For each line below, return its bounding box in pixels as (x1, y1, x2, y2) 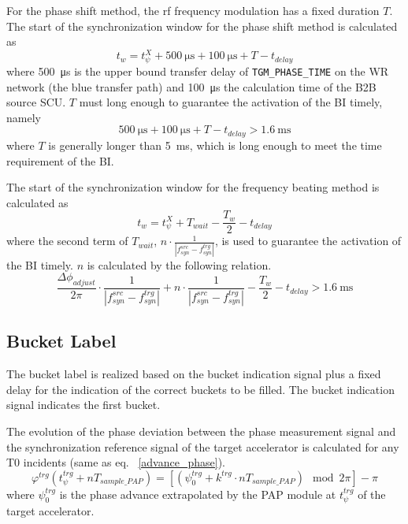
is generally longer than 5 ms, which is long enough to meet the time (48, 136, 382, 153)
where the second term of (6, 232, 128, 249)
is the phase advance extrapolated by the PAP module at (59, 485, 336, 502)
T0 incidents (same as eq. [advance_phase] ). (6, 454, 225, 470)
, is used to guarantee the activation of (214, 232, 402, 249)
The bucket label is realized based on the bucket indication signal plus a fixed (6, 366, 381, 382)
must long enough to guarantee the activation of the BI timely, (79, 94, 383, 110)
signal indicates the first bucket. (6, 396, 161, 413)
